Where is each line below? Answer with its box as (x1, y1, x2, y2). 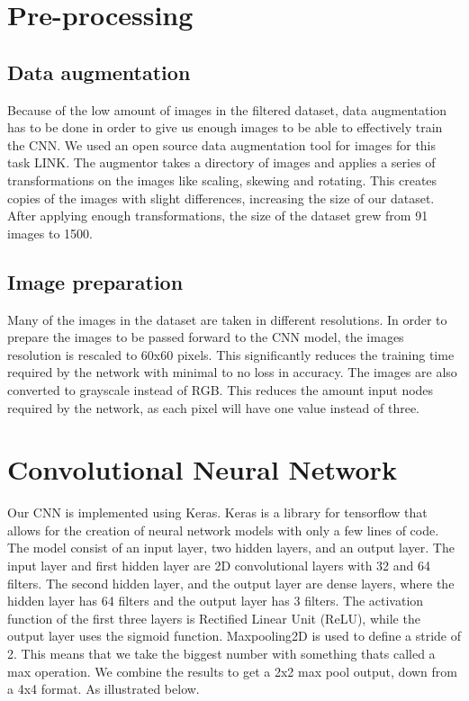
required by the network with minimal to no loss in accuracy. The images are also (7, 363, 457, 382)
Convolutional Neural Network (7, 451, 397, 488)
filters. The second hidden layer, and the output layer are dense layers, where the (7, 573, 455, 592)
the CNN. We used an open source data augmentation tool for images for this (7, 135, 437, 154)
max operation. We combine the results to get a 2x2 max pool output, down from (7, 661, 457, 680)
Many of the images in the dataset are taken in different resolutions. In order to (7, 310, 447, 328)
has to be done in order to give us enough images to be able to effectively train (7, 118, 443, 137)
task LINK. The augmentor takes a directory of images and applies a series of (7, 153, 436, 172)
